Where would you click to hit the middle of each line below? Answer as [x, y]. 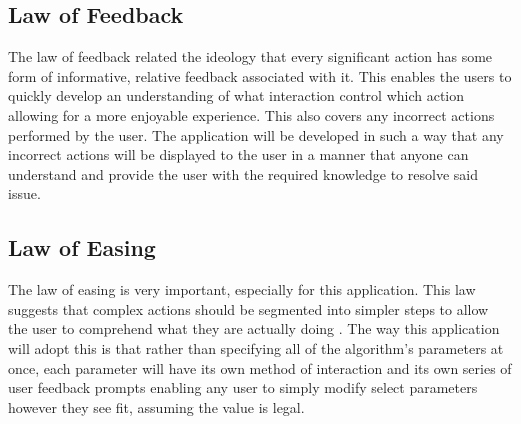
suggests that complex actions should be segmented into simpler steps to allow [248, 308]
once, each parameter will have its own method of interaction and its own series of [260, 367]
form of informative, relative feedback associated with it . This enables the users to [260, 75]
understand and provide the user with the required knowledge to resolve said [243, 173]
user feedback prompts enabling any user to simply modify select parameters [243, 387]
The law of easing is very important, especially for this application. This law [242, 289]
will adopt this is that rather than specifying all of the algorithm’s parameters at [256, 347]
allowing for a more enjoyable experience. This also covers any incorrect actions [251, 114]
